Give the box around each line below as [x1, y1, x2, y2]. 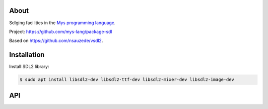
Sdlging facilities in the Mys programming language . [9, 20, 116, 26]
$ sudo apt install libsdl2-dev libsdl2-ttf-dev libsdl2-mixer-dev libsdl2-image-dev [19, 77, 234, 82]
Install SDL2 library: [9, 64, 50, 70]
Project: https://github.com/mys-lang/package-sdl [9, 29, 112, 35]
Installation [9, 51, 45, 59]
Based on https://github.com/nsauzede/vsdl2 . [9, 37, 103, 44]
